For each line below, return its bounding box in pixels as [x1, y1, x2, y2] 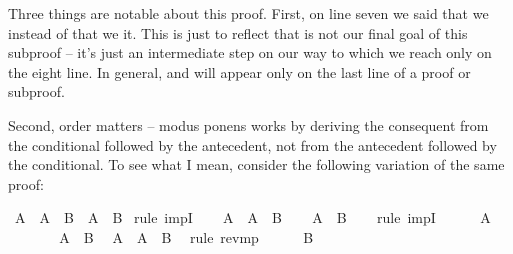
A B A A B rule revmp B [59, 226, 314, 247]
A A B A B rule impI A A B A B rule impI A [14, 207, 491, 228]
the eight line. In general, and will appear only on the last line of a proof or [8, 61, 471, 82]
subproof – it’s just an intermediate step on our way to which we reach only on [8, 42, 492, 63]
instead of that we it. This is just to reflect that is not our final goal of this [8, 22, 468, 43]
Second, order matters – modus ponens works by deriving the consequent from [8, 114, 489, 135]
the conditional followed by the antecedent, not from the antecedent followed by [8, 134, 497, 155]
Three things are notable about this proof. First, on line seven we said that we [8, 3, 489, 23]
